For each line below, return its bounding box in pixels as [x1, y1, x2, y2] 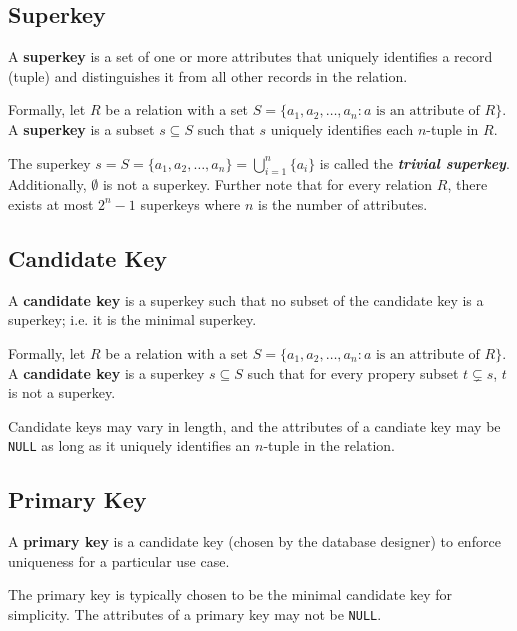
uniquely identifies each [270, 118, 414, 139]
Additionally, [8, 174, 87, 195]
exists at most [8, 193, 94, 214]
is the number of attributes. [258, 193, 428, 214]
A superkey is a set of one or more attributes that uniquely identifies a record [8, 46, 493, 67]
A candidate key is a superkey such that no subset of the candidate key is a [8, 289, 484, 310]
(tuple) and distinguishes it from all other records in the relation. [8, 65, 408, 86]
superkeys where [140, 193, 241, 214]
